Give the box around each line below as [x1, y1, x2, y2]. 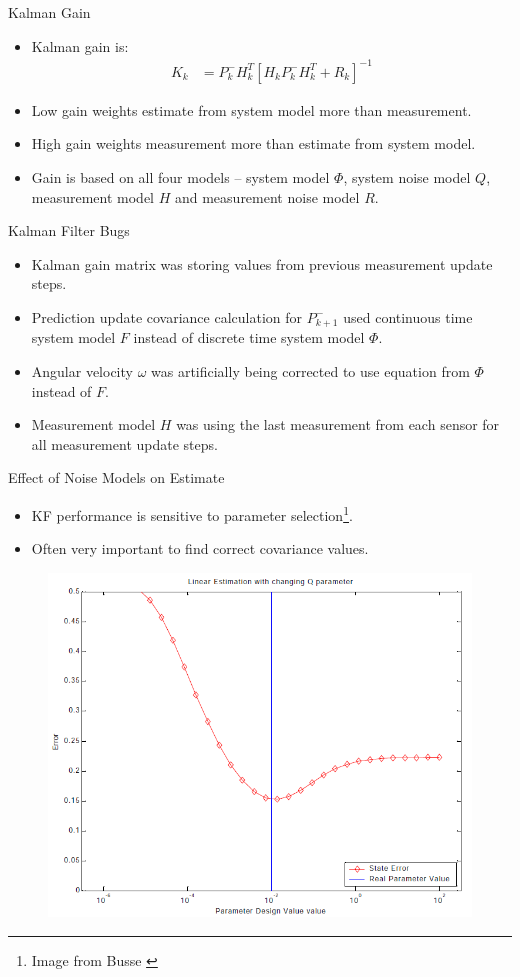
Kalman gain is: [31, 35, 129, 56]
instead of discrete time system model [133, 327, 365, 348]
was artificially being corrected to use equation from [151, 360, 470, 381]
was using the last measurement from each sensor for [176, 414, 500, 435]
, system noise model [343, 166, 471, 187]
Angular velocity [31, 360, 133, 381]
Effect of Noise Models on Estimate [8, 467, 225, 488]
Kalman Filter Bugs [8, 220, 130, 241]
